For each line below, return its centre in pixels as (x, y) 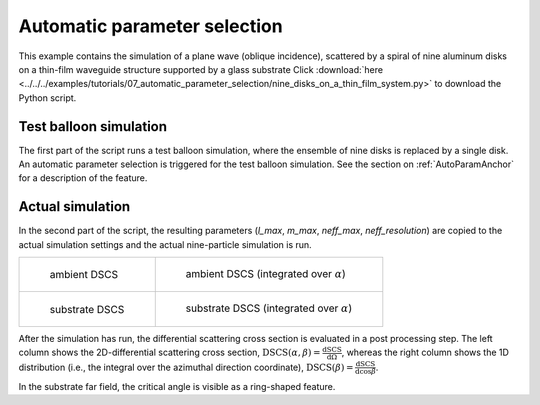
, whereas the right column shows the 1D (425, 352)
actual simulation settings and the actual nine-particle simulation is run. (165, 244)
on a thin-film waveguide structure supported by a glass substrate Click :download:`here (201, 69)
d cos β (366, 372)
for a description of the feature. (83, 178)
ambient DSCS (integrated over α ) (266, 274)
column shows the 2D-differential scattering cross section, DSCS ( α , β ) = (169, 352)
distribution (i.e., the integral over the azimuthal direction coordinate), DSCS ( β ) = (186, 367)
